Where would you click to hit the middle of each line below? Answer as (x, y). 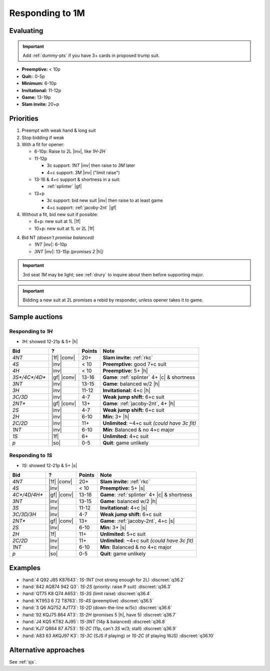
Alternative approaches (47, 650)
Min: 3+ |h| (116, 416)
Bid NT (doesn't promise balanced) (58, 238)
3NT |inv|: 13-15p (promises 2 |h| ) (69, 251)
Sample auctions (36, 317)
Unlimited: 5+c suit (123, 534)
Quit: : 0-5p (33, 76)
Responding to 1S (31, 456)
